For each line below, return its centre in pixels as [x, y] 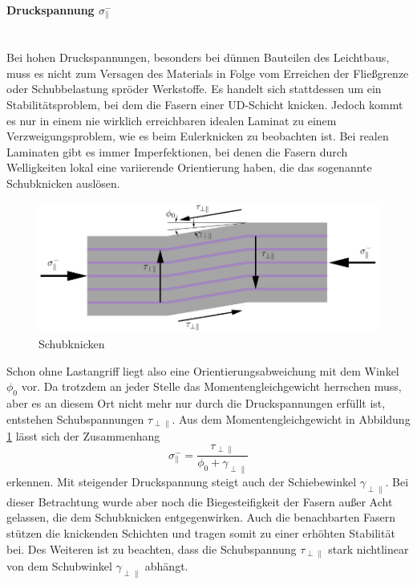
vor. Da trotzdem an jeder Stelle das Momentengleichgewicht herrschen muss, [211, 386]
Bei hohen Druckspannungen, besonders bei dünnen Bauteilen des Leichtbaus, [198, 57]
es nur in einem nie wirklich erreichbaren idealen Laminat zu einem [172, 120]
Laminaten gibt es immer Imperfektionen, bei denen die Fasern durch [177, 151]
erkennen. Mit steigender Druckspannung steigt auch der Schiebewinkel [182, 481]
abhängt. [166, 566]
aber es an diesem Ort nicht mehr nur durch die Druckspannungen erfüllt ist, [196, 403]
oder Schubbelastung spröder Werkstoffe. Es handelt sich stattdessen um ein [194, 89]
